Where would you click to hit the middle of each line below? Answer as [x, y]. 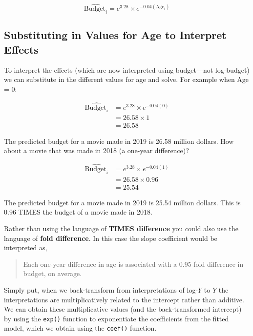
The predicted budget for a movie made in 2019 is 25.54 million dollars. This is [122, 202]
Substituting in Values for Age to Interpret [115, 35]
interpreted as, [26, 247]
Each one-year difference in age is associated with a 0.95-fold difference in [133, 264]
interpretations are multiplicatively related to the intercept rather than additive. [124, 299]
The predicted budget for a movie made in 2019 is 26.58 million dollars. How [119, 141]
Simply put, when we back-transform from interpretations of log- [101, 289]
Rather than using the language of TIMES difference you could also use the [121, 228]
